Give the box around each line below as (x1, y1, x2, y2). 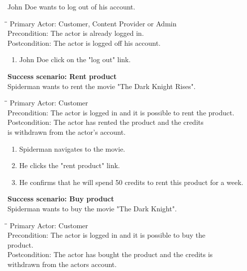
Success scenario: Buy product (7, 193, 114, 204)
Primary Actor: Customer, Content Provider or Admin (9, 18, 177, 28)
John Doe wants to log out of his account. (7, 1, 135, 11)
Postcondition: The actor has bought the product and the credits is (7, 249, 213, 260)
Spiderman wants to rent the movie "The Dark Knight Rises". (7, 81, 196, 91)
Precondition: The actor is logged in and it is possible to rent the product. (7, 107, 235, 117)
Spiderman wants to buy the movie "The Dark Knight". (7, 203, 177, 213)
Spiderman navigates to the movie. (19, 143, 125, 154)
